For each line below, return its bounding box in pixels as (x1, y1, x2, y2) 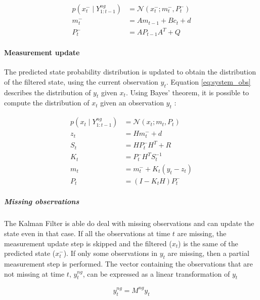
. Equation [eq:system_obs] (166, 76, 251, 87)
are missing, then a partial (167, 248, 249, 258)
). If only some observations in (63, 248, 158, 258)
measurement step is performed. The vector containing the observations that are (4, 258, 253, 269)
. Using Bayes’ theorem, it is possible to (125, 87, 249, 97)
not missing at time (4, 268, 65, 279)
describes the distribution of (4, 87, 91, 97)
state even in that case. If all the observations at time (4, 228, 170, 238)
